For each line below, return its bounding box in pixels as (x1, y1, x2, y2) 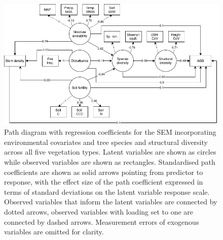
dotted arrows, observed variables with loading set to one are (4, 206, 194, 217)
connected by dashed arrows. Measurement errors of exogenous (4, 216, 199, 227)
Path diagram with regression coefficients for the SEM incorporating (4, 127, 216, 137)
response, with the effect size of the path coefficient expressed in (4, 176, 203, 187)
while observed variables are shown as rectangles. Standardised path (4, 157, 215, 167)
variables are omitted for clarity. (4, 226, 104, 237)
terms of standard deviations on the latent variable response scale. (4, 186, 210, 197)
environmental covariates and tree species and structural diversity (4, 136, 208, 147)
